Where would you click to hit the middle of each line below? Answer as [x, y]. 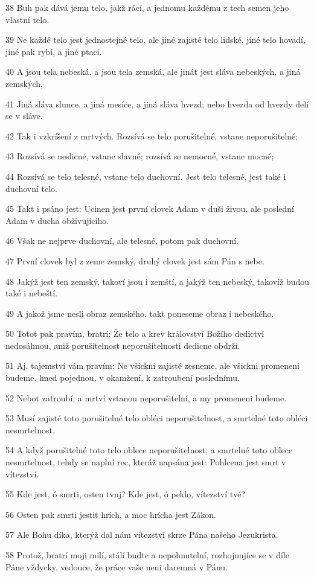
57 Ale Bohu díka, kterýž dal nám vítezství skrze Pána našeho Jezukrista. [142, 534]
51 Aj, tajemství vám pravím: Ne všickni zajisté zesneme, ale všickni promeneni [152, 365]
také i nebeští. [32, 293]
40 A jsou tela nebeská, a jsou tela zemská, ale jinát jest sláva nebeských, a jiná [153, 72]
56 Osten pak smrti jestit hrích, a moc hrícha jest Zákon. [111, 514]
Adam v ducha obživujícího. [57, 220]
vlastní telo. [27, 19]
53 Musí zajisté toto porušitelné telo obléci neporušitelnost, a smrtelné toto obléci [157, 418]
